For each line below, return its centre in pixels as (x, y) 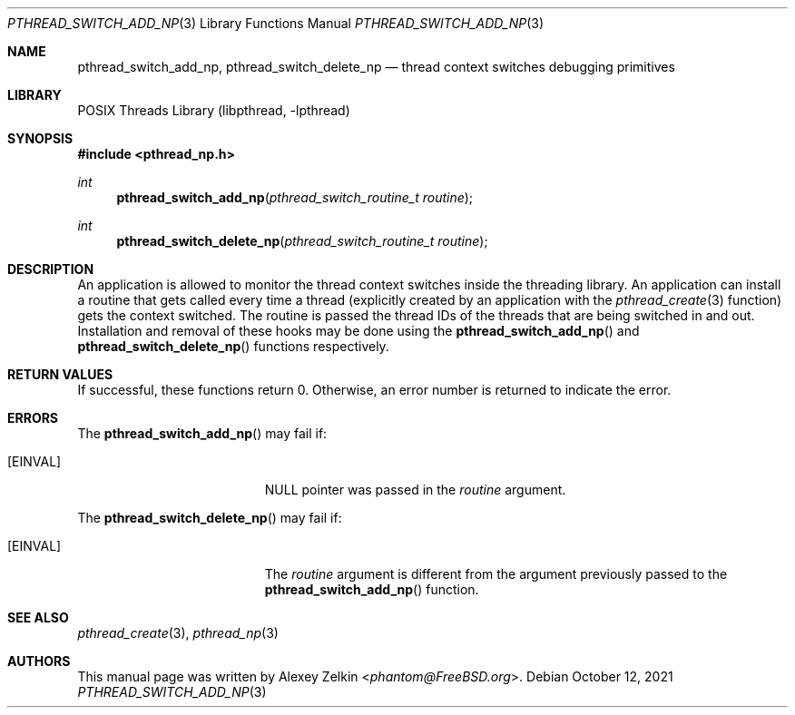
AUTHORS (39, 661)
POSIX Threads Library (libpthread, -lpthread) (214, 110)
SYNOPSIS (40, 138)
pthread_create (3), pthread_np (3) (178, 633)
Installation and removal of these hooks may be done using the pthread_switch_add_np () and (358, 331)
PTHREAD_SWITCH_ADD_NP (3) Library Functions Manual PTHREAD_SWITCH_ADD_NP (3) (275, 23)
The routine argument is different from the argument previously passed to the (496, 574)
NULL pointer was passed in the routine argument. (415, 490)
